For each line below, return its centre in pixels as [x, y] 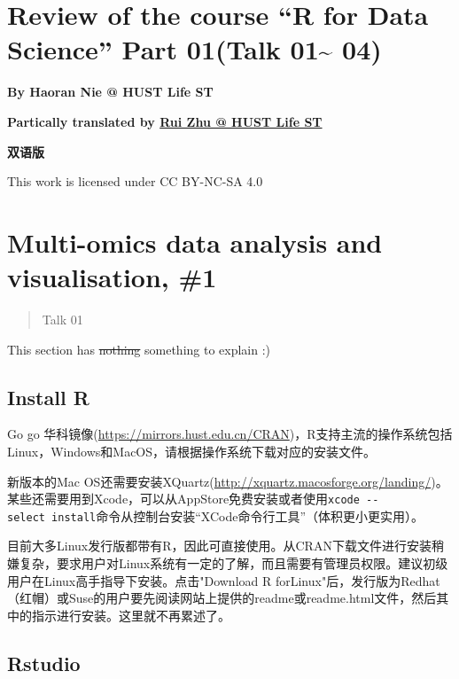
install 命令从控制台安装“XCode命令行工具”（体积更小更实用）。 [238, 515]
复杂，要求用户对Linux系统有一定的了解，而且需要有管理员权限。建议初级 [233, 563]
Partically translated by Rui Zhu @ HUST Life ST [165, 121]
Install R [48, 397]
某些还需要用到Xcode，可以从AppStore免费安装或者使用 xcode [183, 499]
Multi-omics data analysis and [195, 242]
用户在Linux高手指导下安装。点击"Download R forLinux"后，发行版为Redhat [224, 580]
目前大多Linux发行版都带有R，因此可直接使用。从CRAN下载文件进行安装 [219, 546]
